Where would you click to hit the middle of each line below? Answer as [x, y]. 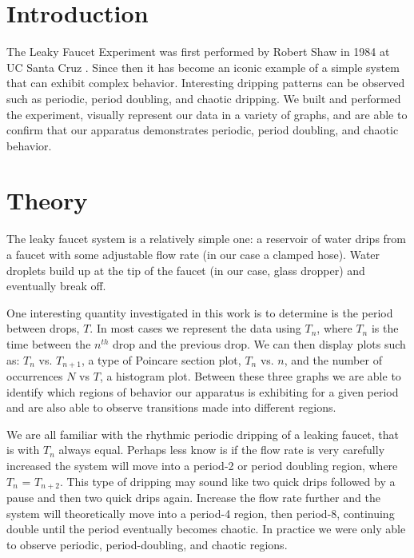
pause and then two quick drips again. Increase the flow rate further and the [193, 498]
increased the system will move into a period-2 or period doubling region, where [202, 465]
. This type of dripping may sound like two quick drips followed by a [227, 481]
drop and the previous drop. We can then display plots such [259, 343]
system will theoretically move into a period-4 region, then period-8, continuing [201, 513]
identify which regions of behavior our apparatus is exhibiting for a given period [203, 391]
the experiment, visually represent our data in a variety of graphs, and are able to [207, 114]
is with [23, 450]
